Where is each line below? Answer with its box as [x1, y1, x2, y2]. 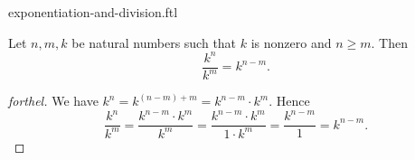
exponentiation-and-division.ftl [8, 3, 178, 21]
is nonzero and [250, 33, 332, 52]
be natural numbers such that [71, 33, 237, 52]
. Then [371, 33, 408, 52]
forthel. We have [8, 91, 99, 110]
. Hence [269, 91, 310, 110]
